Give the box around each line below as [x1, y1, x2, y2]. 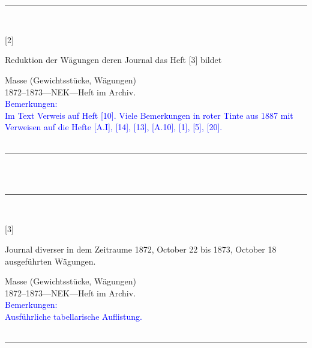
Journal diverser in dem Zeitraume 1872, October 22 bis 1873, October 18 [5, 242, 277, 255]
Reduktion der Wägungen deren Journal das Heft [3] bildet [5, 53, 222, 66]
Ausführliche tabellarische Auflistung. [5, 310, 143, 322]
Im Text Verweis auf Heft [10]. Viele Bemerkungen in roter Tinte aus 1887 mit [5, 109, 293, 121]
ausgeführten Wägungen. [5, 254, 96, 267]
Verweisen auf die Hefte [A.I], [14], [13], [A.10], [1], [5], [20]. [5, 121, 223, 133]
